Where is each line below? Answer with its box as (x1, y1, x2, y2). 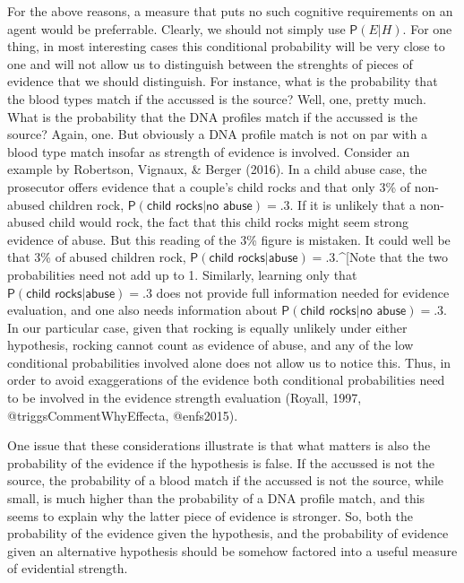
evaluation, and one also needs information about (7, 300, 278, 319)
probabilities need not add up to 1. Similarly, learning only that (7, 265, 357, 283)
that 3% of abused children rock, (7, 248, 186, 266)
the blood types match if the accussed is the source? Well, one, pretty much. (7, 89, 426, 108)
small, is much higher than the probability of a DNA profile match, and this (7, 489, 425, 508)
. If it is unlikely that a (289, 195, 417, 213)
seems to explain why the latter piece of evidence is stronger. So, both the (7, 506, 414, 525)
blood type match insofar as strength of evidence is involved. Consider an (7, 142, 410, 161)
